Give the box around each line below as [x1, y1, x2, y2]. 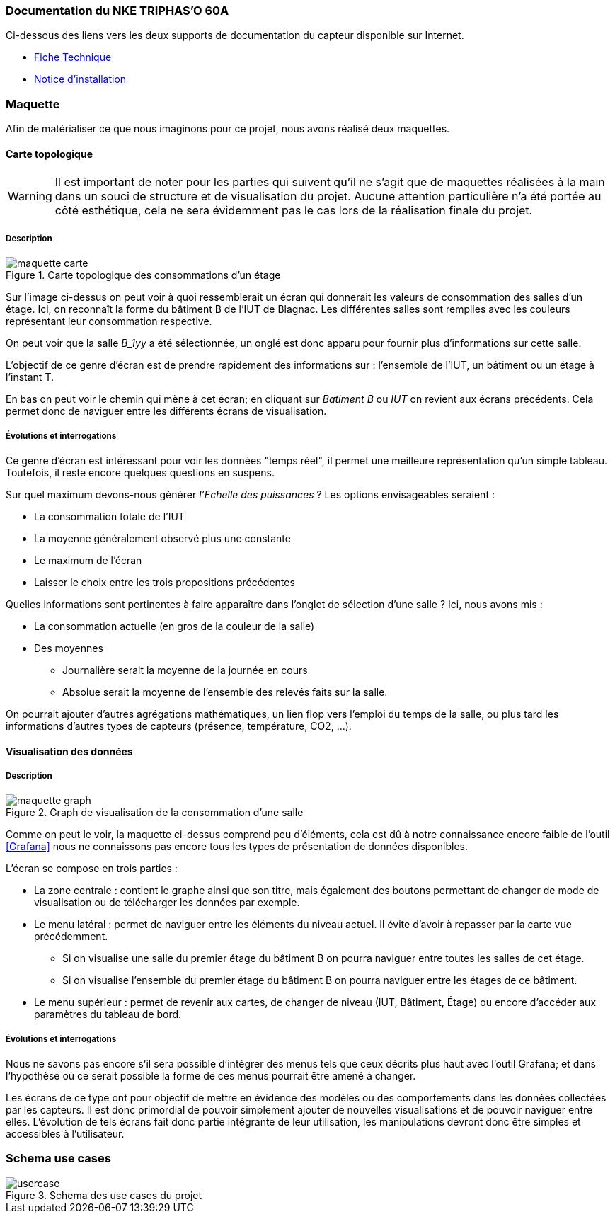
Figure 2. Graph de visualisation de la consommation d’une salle [6, 806, 304, 819]
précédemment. [34, 930, 108, 943]
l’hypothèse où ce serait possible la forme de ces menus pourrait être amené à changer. [6, 1070, 416, 1082]
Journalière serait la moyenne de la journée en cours [62, 663, 308, 676]
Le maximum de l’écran [34, 554, 142, 566]
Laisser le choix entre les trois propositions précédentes [34, 576, 295, 588]
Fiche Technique [34, 51, 112, 64]
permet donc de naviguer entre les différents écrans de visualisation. [6, 405, 327, 418]
